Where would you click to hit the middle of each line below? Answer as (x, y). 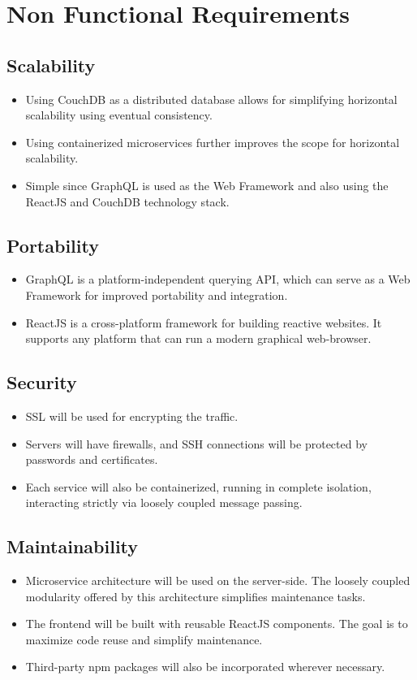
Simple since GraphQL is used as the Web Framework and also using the (207, 185)
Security (42, 382)
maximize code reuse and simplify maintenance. (144, 639)
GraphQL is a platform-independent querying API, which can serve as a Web (218, 279)
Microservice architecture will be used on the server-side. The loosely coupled (218, 580)
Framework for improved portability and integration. (157, 295)
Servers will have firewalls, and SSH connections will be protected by (196, 443)
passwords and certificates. (92, 459)
